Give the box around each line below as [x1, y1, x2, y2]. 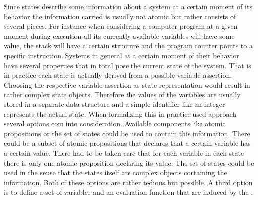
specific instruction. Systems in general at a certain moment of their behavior [4, 50, 239, 60]
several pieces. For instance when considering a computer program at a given [4, 21, 238, 31]
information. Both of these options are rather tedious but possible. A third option [4, 177, 253, 187]
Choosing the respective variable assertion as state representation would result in [4, 79, 250, 90]
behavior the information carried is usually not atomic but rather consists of [4, 11, 236, 21]
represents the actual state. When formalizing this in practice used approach [4, 108, 237, 119]
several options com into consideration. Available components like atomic [4, 118, 226, 129]
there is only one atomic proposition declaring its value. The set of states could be [4, 157, 254, 168]
